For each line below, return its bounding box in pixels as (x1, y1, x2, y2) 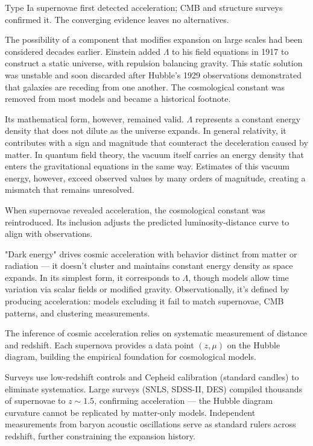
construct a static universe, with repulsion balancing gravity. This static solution (5, 57, 303, 69)
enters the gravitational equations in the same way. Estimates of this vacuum (5, 160, 290, 172)
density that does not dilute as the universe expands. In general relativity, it (5, 124, 286, 137)
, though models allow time (188, 271, 289, 283)
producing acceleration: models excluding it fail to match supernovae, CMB (5, 295, 284, 307)
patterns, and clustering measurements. (5, 306, 150, 319)
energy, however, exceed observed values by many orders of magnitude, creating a (5, 171, 306, 184)
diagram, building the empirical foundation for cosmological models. (5, 350, 256, 363)
